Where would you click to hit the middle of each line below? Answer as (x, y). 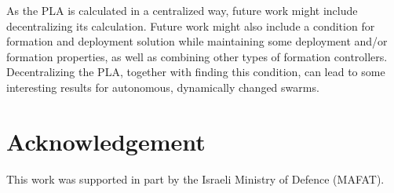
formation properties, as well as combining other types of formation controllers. (197, 56)
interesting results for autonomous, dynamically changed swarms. (163, 87)
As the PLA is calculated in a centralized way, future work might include (182, 10)
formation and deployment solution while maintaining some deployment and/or (197, 41)
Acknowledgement (106, 141)
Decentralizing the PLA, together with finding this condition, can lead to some (196, 72)
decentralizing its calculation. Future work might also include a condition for (191, 25)
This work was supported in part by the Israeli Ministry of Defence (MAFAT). (195, 178)
